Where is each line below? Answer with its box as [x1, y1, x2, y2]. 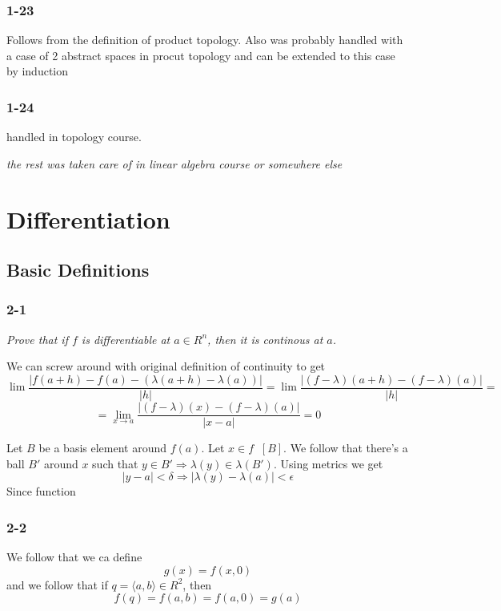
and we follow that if [6, 576, 108, 593]
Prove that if [6, 330, 68, 347]
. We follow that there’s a [283, 439, 408, 456]
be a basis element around [38, 439, 167, 456]
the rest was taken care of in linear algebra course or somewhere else [6, 155, 343, 172]
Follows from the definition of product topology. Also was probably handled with [6, 31, 403, 48]
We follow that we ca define [6, 548, 142, 565]
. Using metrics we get [273, 455, 383, 471]
